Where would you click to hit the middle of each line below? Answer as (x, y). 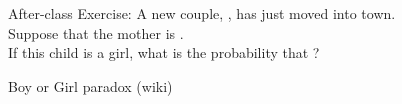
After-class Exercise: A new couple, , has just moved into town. (202, 13)
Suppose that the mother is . (96, 32)
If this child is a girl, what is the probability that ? (164, 52)
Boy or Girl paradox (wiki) (90, 85)
